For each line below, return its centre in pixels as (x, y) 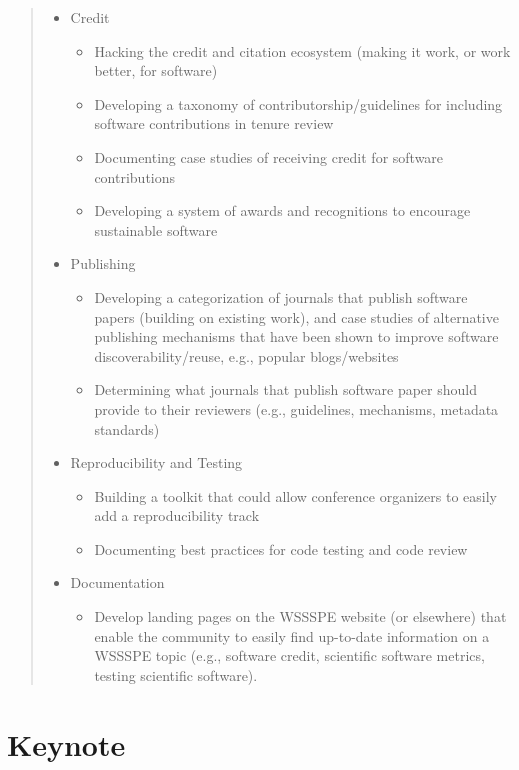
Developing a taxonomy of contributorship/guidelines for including (298, 103)
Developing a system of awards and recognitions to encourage (282, 210)
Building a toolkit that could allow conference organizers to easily (295, 495)
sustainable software (156, 229)
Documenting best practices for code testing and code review (281, 548)
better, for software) (156, 70)
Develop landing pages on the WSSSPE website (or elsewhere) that (300, 616)
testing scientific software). (176, 674)
